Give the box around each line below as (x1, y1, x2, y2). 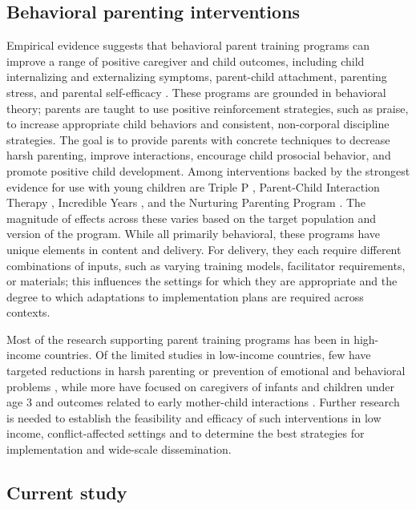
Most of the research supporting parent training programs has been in (6, 330, 350, 347)
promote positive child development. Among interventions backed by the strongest (6, 162, 410, 179)
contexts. (6, 304, 50, 321)
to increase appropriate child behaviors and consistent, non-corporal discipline (6, 115, 390, 132)
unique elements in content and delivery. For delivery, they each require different (6, 240, 402, 257)
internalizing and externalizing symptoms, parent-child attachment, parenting (6, 68, 387, 85)
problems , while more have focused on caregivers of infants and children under (6, 378, 394, 394)
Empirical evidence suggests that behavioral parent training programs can (6, 37, 370, 54)
